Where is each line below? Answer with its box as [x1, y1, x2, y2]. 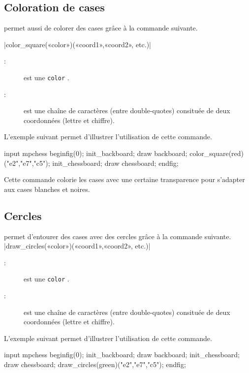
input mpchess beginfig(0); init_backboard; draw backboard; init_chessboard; [4, 349, 240, 360]
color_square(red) [189, 148, 244, 158]
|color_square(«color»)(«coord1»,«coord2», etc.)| [4, 39, 152, 49]
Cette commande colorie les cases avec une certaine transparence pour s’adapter [4, 174, 245, 185]
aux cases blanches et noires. [4, 184, 90, 194]
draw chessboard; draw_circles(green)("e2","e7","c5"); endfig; [4, 359, 186, 369]
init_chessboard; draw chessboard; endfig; [52, 157, 179, 168]
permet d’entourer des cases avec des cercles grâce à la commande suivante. [4, 231, 231, 241]
